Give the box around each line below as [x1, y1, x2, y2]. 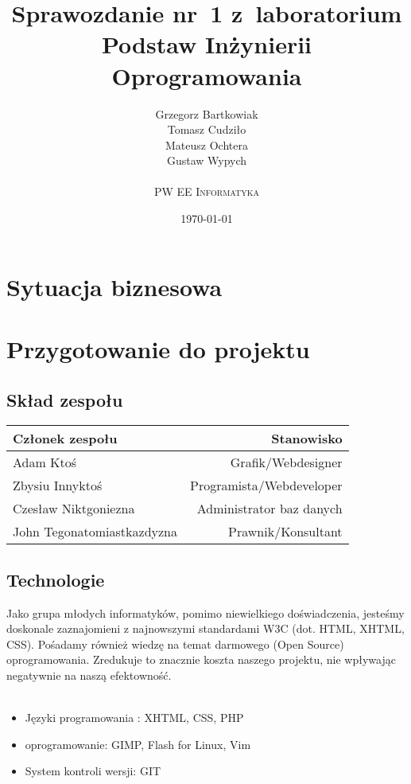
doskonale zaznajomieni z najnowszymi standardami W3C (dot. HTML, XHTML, [6, 620, 405, 637]
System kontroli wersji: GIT [25, 763, 161, 779]
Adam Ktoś [13, 453, 77, 472]
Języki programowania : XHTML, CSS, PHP [25, 709, 244, 726]
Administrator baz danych [196, 499, 343, 518]
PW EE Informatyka [153, 183, 260, 200]
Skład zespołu [6, 387, 123, 412]
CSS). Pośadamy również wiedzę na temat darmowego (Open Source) [6, 635, 344, 652]
